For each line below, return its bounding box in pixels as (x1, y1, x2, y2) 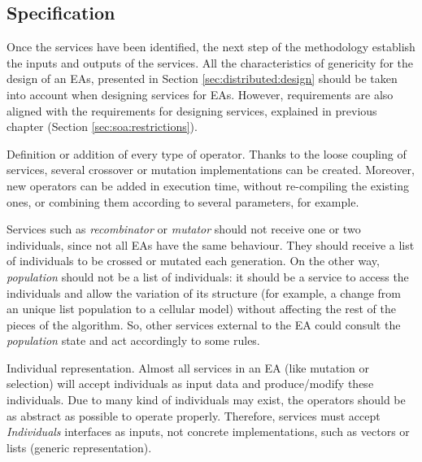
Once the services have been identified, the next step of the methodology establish (7, 38, 415, 55)
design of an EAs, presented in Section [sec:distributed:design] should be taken (7, 70, 398, 87)
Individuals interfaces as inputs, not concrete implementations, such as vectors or (7, 423, 410, 440)
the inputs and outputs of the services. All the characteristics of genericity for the (7, 54, 413, 71)
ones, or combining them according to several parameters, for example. (7, 193, 359, 210)
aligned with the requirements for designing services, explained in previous (7, 102, 377, 119)
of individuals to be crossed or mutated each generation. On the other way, (7, 252, 380, 269)
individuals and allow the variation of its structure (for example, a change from (7, 284, 402, 301)
